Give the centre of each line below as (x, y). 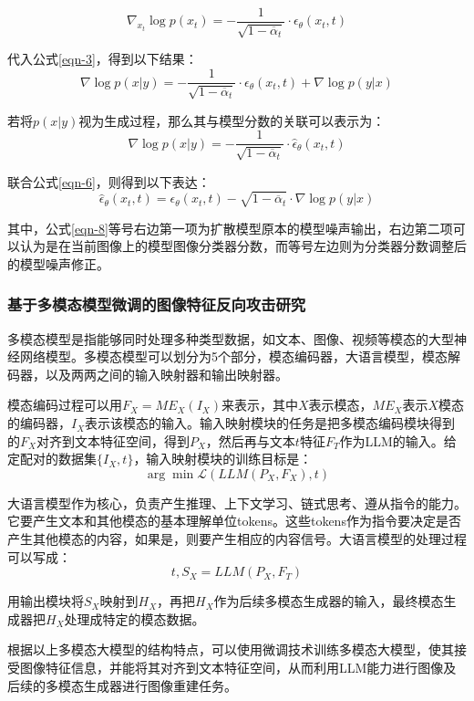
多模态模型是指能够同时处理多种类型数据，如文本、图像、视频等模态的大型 (231, 338)
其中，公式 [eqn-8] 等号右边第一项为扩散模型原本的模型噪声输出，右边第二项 (230, 228)
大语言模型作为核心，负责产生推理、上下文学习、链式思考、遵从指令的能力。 (237, 502)
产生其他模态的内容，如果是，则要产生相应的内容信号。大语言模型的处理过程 (237, 539)
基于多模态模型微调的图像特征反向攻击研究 (157, 304)
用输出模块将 (46, 601)
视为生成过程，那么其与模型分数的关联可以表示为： (232, 120)
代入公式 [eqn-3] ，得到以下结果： (103, 59)
